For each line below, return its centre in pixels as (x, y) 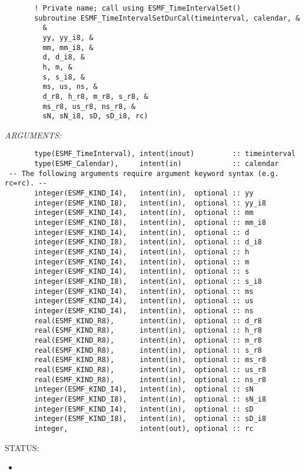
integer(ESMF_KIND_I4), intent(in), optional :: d (142, 232)
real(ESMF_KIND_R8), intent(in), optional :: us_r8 (150, 369)
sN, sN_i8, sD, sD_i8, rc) (95, 116)
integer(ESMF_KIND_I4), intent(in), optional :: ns (144, 311)
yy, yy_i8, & (68, 37)
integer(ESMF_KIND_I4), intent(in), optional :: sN (144, 390)
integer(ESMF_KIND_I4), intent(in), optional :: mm (144, 213)
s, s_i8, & (64, 77)
